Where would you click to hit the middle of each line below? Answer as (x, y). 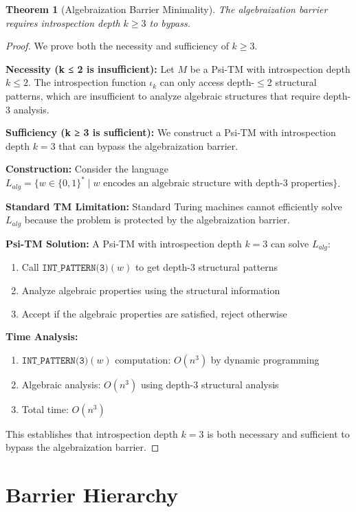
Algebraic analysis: (61, 384)
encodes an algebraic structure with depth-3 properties (218, 184)
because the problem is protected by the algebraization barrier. (157, 220)
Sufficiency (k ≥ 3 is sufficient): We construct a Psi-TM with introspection (171, 132)
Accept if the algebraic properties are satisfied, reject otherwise (154, 313)
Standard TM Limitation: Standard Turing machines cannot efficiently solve (174, 206)
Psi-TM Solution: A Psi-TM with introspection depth (124, 243)
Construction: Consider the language (87, 169)
